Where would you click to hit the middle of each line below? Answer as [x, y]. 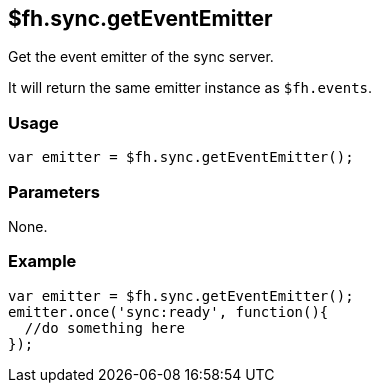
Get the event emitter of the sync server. [141, 57]
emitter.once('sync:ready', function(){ [168, 311]
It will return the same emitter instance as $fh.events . [190, 88]
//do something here [105, 327]
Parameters [54, 191]
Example [42, 261]
